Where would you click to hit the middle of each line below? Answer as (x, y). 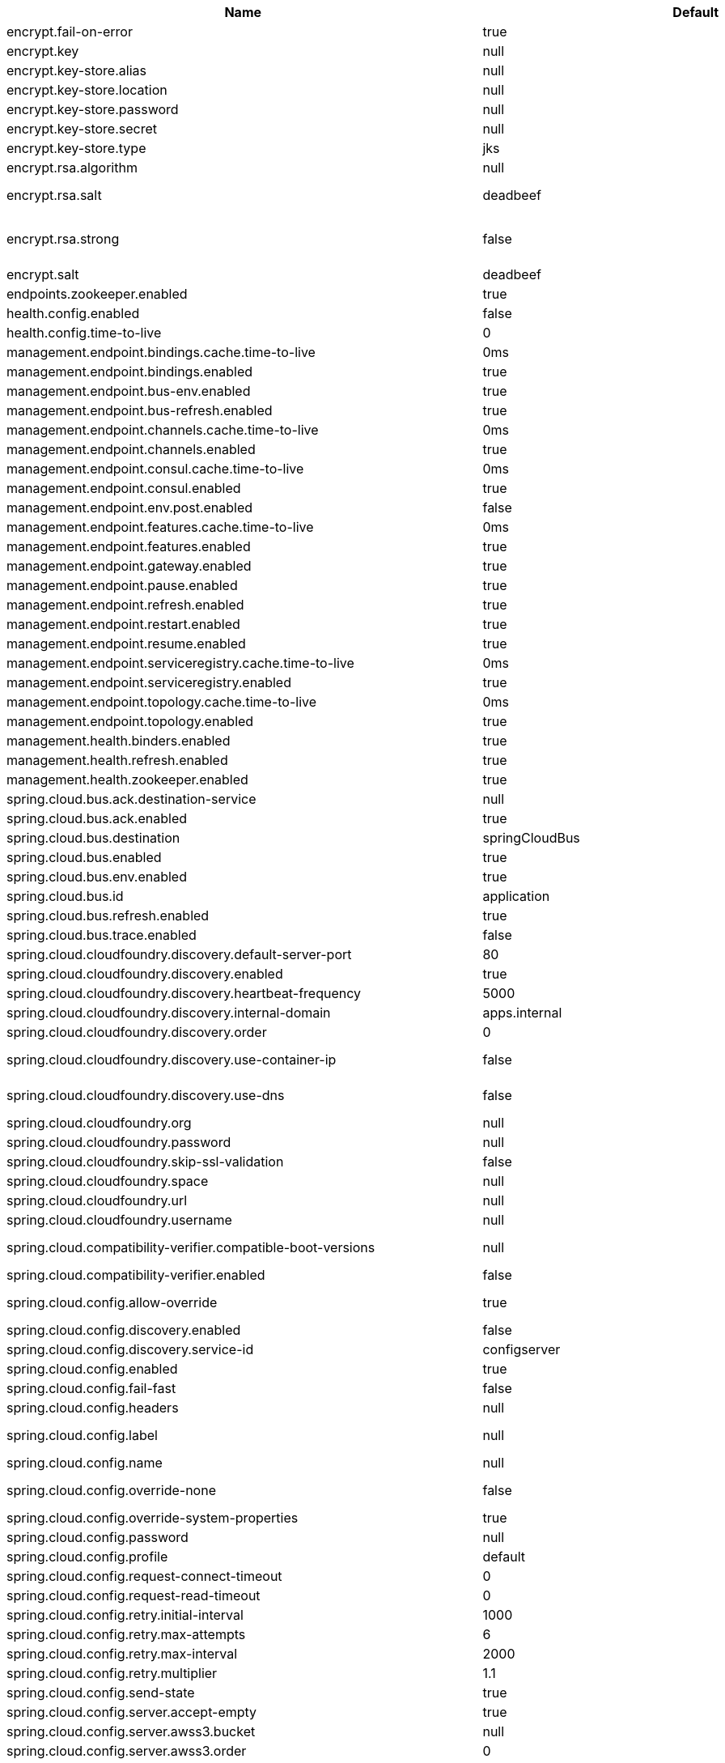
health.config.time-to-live (84, 333)
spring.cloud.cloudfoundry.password (119, 1142)
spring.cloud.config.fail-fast (91, 1388)
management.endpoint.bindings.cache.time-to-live (161, 352)
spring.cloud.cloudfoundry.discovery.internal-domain (169, 1013)
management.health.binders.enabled (119, 741)
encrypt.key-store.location (87, 90)
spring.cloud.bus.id (65, 896)
